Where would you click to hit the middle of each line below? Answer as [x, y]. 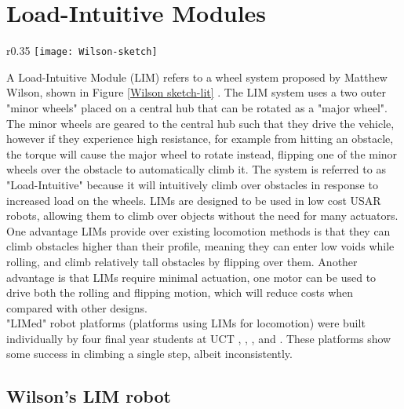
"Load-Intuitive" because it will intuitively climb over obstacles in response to [192, 184]
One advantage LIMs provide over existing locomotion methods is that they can [198, 230]
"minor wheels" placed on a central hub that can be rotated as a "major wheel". [197, 107]
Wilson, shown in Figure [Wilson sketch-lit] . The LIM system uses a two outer [197, 92]
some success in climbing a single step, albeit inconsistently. [149, 354]
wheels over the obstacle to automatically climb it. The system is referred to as [196, 169]
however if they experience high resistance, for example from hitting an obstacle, [200, 139]
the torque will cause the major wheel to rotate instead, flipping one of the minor [202, 153]
